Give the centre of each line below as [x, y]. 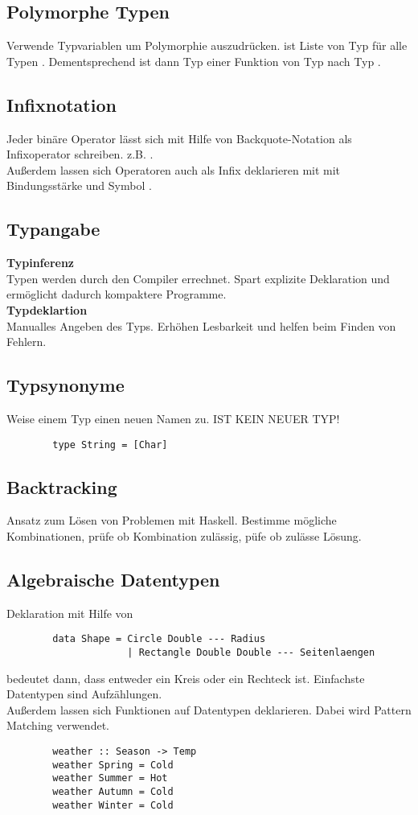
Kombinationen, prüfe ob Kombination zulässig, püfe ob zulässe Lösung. [184, 535]
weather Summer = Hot [110, 778]
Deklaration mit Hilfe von [70, 613]
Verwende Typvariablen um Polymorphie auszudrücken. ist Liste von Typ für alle [207, 45]
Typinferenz [41, 263]
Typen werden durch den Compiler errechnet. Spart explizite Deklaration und [198, 278]
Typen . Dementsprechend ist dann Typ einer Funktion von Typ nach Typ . [194, 61]
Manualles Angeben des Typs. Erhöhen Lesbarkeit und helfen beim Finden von [201, 325]
